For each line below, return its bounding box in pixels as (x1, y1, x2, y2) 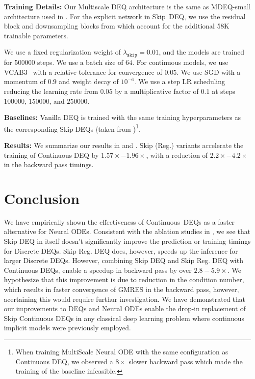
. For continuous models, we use (132, 57, 228, 67)
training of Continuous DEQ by (4, 149, 99, 160)
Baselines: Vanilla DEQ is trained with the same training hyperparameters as (4, 112, 241, 122)
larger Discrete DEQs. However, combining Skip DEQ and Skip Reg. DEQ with (4, 255, 243, 265)
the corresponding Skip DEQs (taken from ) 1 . (4, 122, 141, 134)
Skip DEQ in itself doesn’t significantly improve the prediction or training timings (4, 236, 251, 246)
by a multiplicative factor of (115, 86, 199, 96)
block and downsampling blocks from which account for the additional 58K (4, 21, 229, 31)
